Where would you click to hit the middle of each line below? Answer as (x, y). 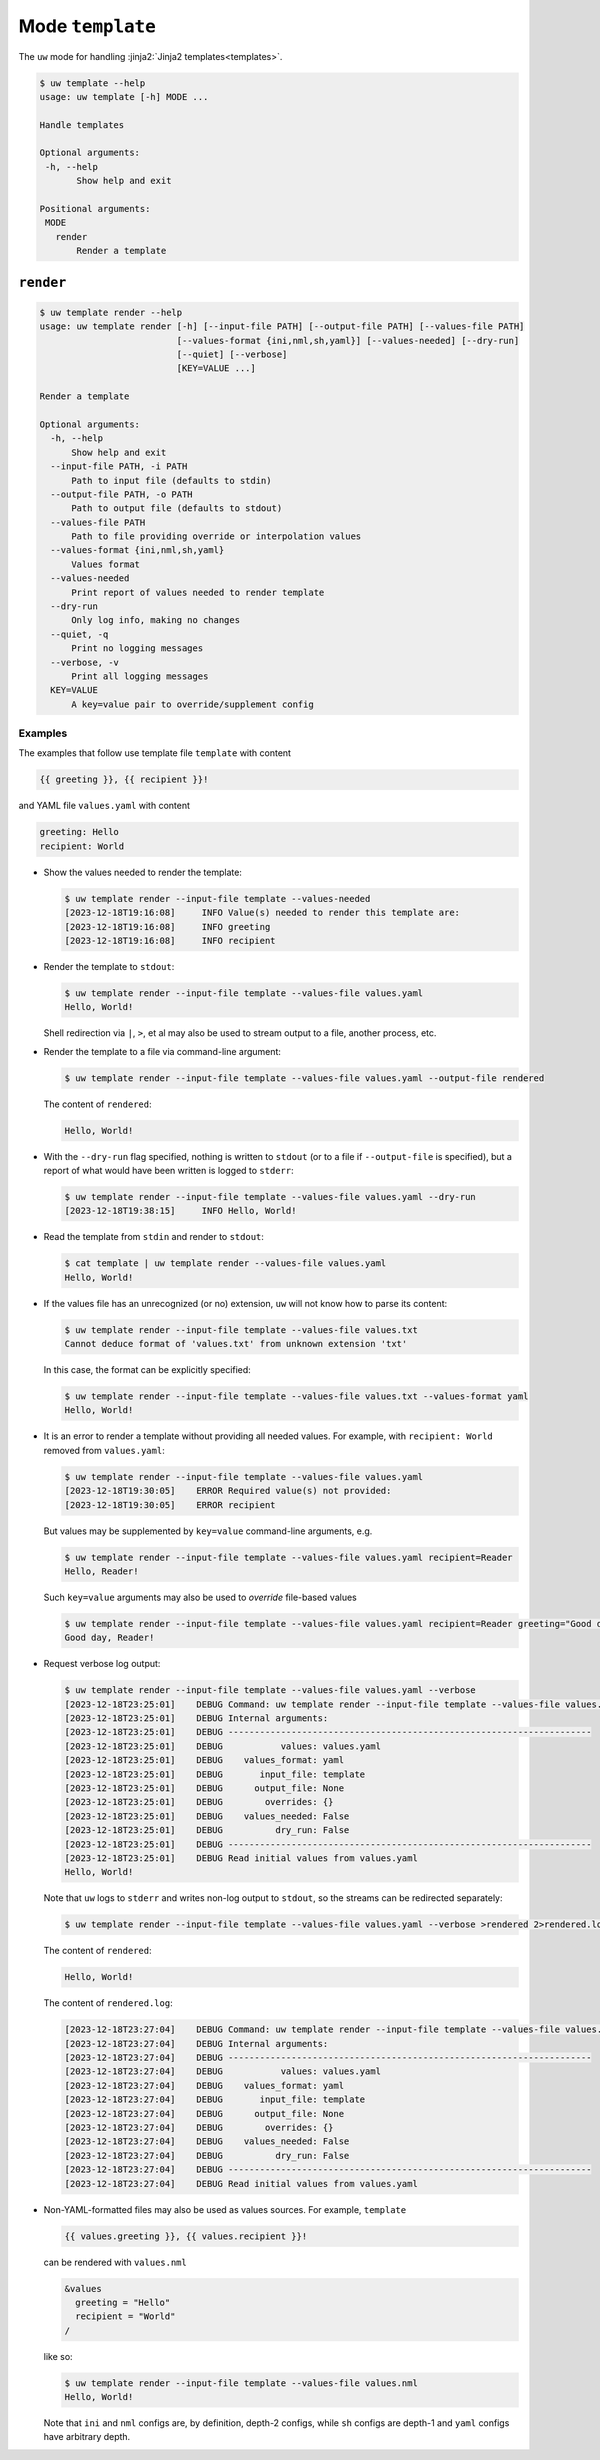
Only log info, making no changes (155, 620)
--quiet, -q (79, 634)
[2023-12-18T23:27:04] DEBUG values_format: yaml (204, 2085)
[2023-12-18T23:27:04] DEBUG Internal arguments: (196, 2043)
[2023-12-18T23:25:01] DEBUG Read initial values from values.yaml (241, 1858)
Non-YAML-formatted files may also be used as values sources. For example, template (225, 2209)
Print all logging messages (140, 676)
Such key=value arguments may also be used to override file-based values (200, 1597)
